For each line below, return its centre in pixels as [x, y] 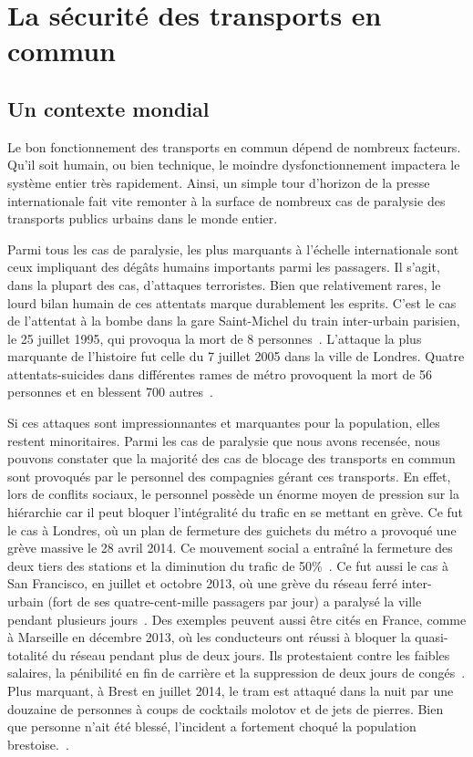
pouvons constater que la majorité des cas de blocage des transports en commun [231, 458]
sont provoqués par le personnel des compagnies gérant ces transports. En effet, [229, 476]
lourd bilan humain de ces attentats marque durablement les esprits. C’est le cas [232, 302]
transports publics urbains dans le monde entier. [143, 218]
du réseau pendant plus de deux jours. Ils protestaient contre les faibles [251, 654]
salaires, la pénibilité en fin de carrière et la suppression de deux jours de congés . [236, 673]
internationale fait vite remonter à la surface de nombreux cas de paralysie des [226, 200]
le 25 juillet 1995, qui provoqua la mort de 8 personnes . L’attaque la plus [215, 338]
